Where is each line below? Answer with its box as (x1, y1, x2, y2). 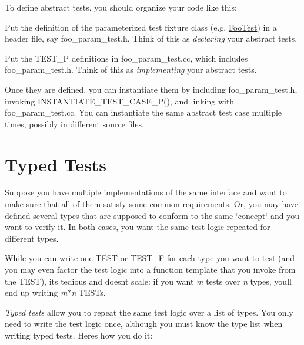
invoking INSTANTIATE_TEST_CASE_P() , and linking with (5, 94, 235, 107)
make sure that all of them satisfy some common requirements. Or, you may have (5, 198, 299, 210)
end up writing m (5, 286, 68, 299)
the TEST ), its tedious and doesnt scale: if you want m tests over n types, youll (5, 275, 292, 287)
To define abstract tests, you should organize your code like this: (5, 1, 237, 13)
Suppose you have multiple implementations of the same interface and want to (5, 186, 287, 198)
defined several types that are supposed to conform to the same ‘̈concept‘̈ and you (5, 209, 299, 221)
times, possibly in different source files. (5, 117, 144, 130)
